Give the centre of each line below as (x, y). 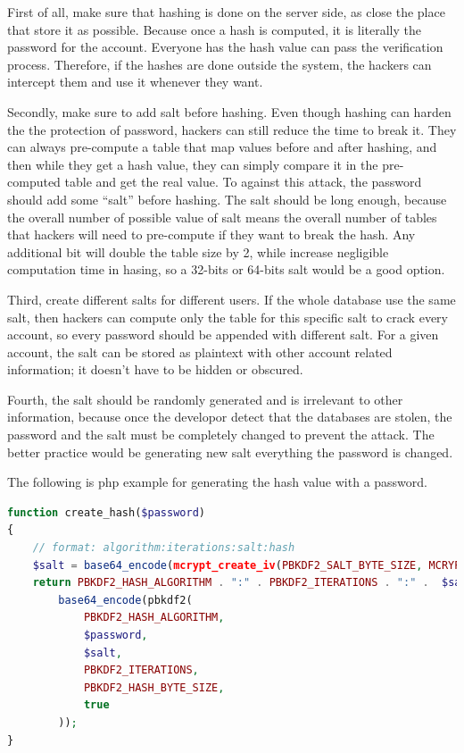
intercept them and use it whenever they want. (135, 82)
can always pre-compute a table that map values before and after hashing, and (222, 147)
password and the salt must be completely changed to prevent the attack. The (221, 435)
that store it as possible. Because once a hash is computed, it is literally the (215, 29)
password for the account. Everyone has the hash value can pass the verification (225, 47)
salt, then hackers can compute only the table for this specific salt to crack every (228, 317)
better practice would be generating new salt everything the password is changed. (230, 452)
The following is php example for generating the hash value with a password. (217, 482)
